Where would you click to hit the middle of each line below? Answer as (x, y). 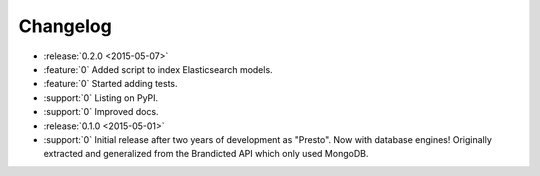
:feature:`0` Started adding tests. (111, 84)
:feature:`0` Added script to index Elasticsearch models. (158, 69)
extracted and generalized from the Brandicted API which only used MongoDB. (206, 154)
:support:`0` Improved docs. (101, 112)
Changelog (65, 26)
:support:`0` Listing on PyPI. (101, 97)
